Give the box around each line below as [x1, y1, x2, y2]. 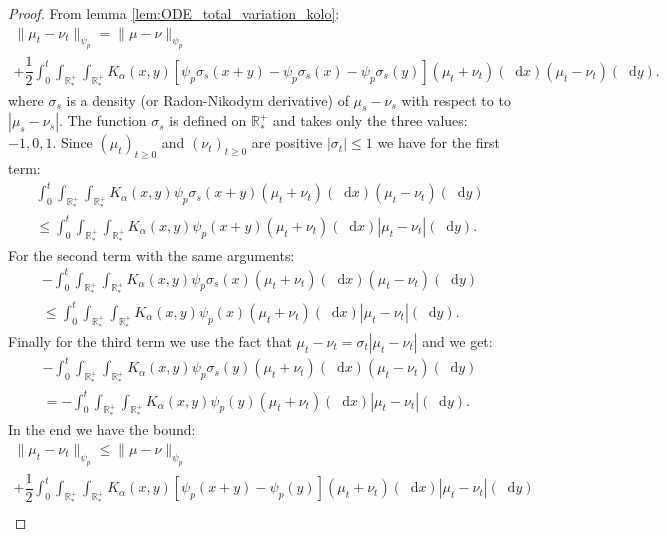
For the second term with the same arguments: [8, 244, 295, 265]
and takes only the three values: [273, 110, 468, 131]
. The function [59, 110, 147, 131]
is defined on [169, 110, 247, 131]
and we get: [422, 330, 493, 351]
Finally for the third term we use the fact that [8, 330, 292, 351]
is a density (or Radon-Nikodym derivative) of [66, 89, 349, 110]
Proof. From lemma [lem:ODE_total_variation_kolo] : [8, 3, 340, 23]
